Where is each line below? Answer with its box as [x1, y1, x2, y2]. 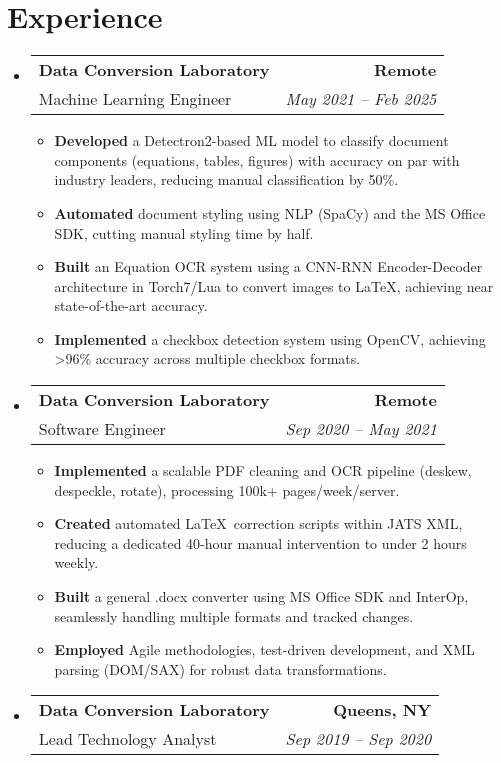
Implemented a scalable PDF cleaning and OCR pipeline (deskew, [54, 460, 472, 481]
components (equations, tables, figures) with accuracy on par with [54, 149, 460, 170]
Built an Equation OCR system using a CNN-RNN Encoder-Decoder [54, 256, 483, 277]
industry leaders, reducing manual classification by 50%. [54, 169, 399, 190]
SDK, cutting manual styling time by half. [54, 222, 314, 243]
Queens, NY [333, 698, 432, 722]
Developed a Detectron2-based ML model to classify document [54, 130, 449, 151]
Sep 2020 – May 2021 [285, 417, 437, 441]
